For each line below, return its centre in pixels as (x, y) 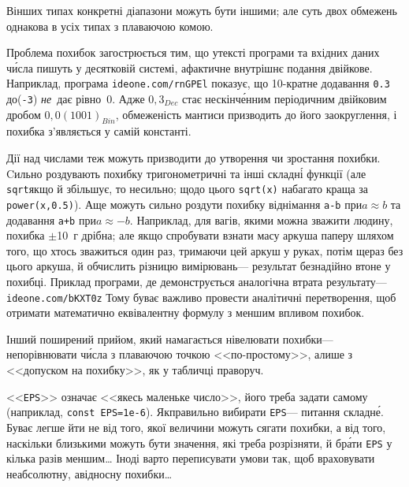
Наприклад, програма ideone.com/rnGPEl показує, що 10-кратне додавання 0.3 (198, 83)
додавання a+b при (51, 219)
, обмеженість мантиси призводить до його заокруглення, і (256, 114)
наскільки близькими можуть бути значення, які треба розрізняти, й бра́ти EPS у (199, 442)
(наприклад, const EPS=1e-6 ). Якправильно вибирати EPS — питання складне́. (195, 412)
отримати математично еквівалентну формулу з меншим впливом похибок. (186, 312)
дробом (24, 114)
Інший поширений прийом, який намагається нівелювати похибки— (170, 338)
